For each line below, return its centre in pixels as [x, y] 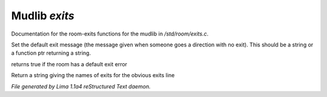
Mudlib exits [43, 16]
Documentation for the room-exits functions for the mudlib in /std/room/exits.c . [110, 34]
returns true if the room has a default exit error [69, 64]
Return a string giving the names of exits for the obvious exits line [93, 75]
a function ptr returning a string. [51, 53]
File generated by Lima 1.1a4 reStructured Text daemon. [81, 86]
